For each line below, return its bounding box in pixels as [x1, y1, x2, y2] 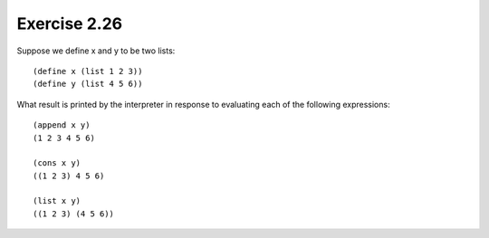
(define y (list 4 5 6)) [33, 79, 143, 90]
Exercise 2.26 [16, 14, 122, 33]
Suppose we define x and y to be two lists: [16, 45, 176, 56]
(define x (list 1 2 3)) [33, 66, 143, 76]
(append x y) [33, 120, 91, 130]
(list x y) [33, 195, 81, 206]
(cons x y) [33, 158, 81, 168]
